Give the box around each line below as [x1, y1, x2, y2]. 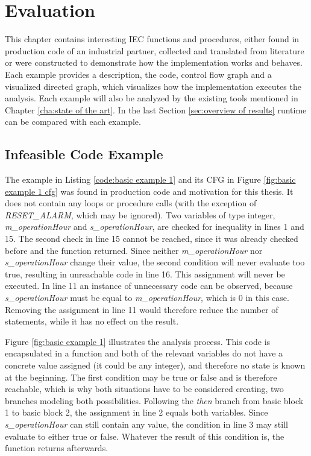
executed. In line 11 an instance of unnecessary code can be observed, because [5, 279, 293, 292]
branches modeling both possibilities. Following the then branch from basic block [5, 394, 304, 407]
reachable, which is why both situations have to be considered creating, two [5, 382, 284, 395]
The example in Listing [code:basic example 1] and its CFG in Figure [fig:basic [5, 173, 296, 186]
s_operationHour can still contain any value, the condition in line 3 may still [5, 417, 288, 430]
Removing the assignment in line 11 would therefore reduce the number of [5, 303, 278, 315]
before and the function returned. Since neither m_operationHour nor [5, 244, 263, 256]
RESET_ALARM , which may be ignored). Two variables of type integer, [5, 208, 275, 221]
